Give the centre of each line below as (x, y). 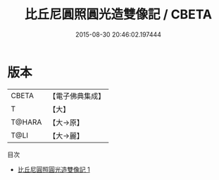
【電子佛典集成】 (77, 96)
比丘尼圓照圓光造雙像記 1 (54, 169)
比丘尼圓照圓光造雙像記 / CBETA (118, 14)
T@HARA (26, 122)
